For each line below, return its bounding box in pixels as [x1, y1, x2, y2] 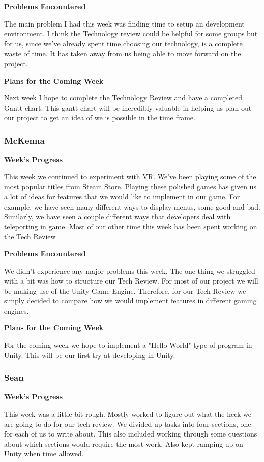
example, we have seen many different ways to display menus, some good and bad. [4, 201, 260, 212]
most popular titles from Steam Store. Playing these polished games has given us [4, 181, 256, 192]
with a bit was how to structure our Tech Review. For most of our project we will [4, 275, 258, 286]
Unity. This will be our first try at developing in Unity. [4, 349, 175, 360]
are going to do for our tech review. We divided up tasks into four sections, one [4, 418, 251, 429]
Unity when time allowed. [4, 448, 84, 459]
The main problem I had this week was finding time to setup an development [4, 18, 245, 29]
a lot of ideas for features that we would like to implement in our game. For [4, 191, 240, 201]
